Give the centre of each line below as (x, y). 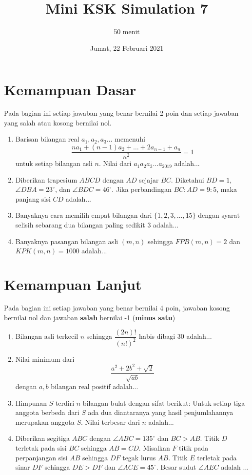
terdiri (65, 403)
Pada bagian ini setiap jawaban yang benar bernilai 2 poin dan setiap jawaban (121, 113)
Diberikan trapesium (46, 179)
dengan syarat (219, 215)
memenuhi (130, 139)
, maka (227, 189)
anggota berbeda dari (47, 412)
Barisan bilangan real (47, 139)
